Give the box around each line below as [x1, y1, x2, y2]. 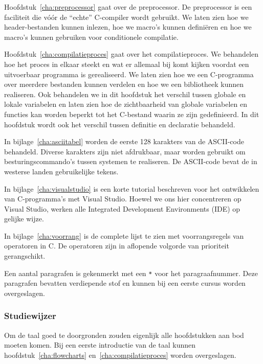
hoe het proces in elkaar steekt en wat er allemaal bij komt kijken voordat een [4, 58, 249, 69]
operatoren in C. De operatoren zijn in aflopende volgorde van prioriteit [4, 240, 229, 251]
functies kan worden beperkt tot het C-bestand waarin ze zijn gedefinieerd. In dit [4, 108, 259, 119]
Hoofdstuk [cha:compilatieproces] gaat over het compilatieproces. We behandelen [4, 49, 258, 59]
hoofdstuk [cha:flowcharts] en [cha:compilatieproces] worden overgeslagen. [4, 349, 236, 360]
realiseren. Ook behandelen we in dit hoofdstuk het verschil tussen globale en [4, 88, 246, 99]
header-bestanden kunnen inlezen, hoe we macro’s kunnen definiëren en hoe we [4, 21, 252, 32]
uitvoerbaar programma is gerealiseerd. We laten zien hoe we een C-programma [4, 69, 254, 79]
